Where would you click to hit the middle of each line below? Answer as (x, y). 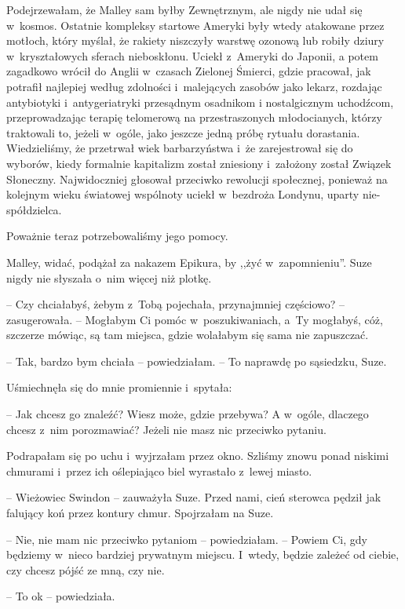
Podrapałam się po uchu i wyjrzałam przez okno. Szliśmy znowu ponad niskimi (198, 456)
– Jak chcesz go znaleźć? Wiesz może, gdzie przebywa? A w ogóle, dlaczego (188, 414)
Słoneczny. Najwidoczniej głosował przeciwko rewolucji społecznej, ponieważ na (197, 179)
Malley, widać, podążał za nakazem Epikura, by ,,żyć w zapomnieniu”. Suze (189, 262)
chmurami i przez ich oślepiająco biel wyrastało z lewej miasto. (159, 470)
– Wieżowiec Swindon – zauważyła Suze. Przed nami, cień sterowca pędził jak (194, 497)
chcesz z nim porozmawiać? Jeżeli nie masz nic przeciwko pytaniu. (166, 429)
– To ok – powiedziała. (61, 596)
